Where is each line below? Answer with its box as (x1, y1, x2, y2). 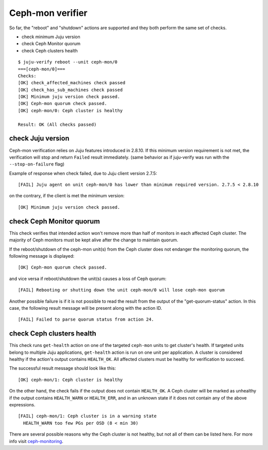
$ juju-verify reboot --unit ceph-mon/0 (18, 59, 118, 65)
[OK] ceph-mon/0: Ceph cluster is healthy (18, 108, 123, 113)
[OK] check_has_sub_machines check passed (18, 87, 123, 93)
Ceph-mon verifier (9, 7, 88, 18)
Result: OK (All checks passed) (18, 121, 97, 127)
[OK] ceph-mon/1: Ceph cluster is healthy (18, 377, 123, 383)
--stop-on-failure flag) (9, 161, 65, 167)
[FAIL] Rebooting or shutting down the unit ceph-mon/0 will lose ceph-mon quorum (18, 287, 225, 293)
